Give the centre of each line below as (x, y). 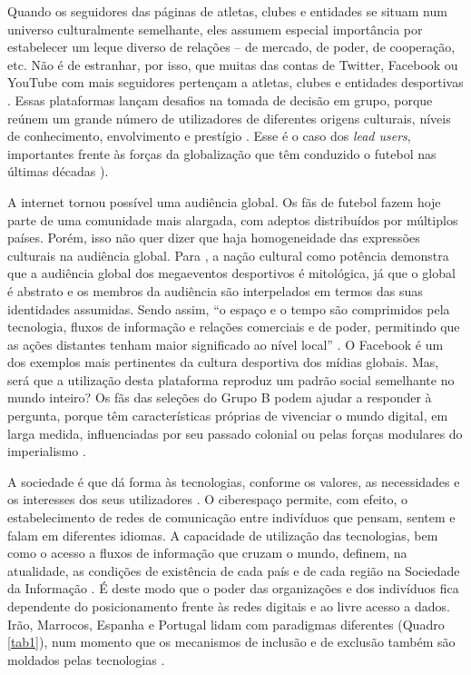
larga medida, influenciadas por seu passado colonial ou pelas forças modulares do (235, 433)
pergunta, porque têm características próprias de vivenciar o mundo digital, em (228, 416)
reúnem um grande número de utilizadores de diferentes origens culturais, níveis (229, 118)
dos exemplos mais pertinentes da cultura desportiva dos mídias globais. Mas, (223, 362)
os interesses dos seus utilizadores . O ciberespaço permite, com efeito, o (207, 499)
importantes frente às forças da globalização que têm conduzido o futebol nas (222, 153)
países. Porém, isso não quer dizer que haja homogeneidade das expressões (214, 238)
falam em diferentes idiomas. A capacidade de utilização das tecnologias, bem (223, 535)
